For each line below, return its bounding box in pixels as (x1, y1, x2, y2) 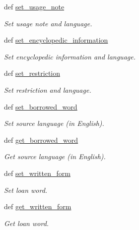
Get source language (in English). (4, 151, 106, 162)
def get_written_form (4, 201, 71, 212)
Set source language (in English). (4, 118, 104, 128)
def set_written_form (4, 168, 70, 178)
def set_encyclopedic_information (4, 35, 108, 45)
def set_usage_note (4, 1, 65, 11)
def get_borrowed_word (4, 134, 78, 145)
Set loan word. (4, 184, 48, 195)
